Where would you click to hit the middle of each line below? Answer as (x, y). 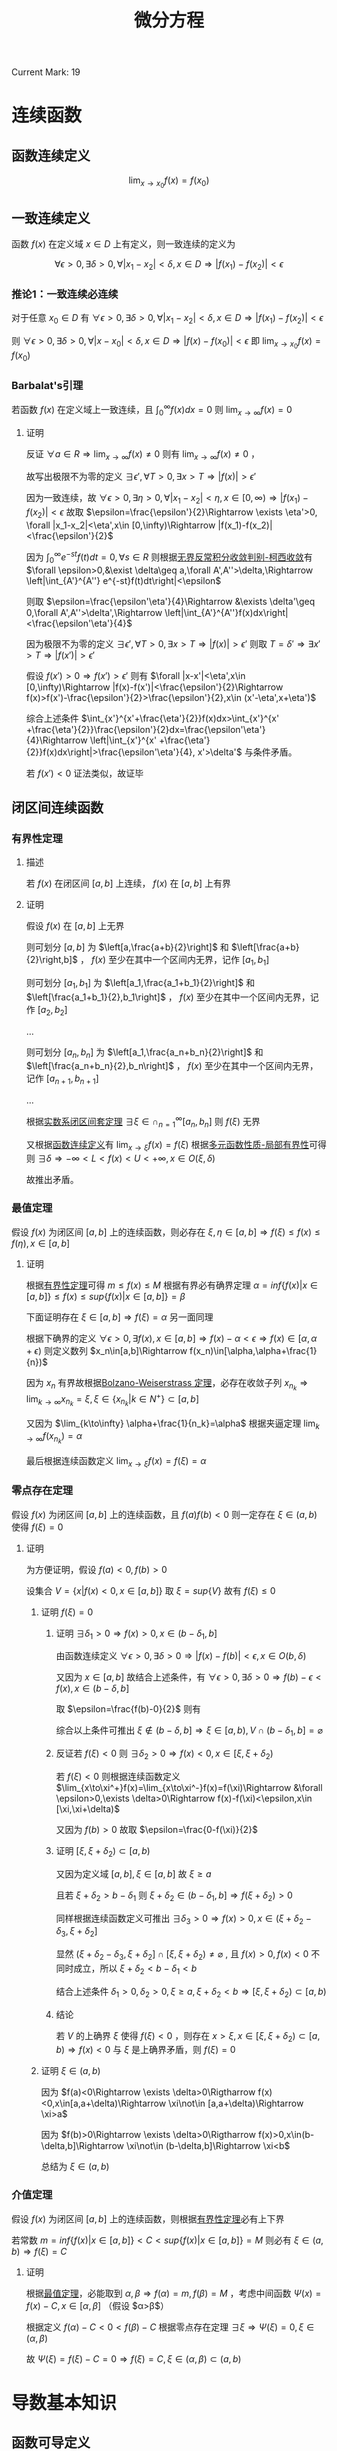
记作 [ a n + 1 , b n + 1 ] (62, 1079)
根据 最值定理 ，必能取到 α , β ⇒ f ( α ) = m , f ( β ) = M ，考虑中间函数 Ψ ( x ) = (173, 2293)
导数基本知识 (64, 2402)
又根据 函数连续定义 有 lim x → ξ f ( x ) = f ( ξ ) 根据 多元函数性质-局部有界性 (167, 1145)
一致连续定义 (51, 217)
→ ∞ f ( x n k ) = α (54, 1438)
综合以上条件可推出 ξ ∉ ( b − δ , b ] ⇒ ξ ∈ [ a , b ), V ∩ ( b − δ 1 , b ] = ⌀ (189, 1731)
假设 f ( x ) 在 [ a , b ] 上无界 (75, 926)
